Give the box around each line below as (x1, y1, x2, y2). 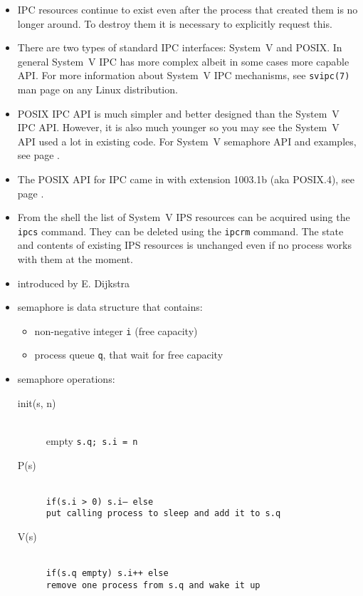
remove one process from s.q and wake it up (46, 580, 261, 590)
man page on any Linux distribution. (17, 82, 178, 97)
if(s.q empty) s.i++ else (46, 568, 169, 579)
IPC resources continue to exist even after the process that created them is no (17, 2, 358, 16)
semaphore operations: (17, 371, 115, 386)
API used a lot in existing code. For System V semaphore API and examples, (17, 133, 357, 148)
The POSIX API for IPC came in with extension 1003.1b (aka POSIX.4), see (17, 172, 354, 186)
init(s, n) (17, 395, 56, 410)
